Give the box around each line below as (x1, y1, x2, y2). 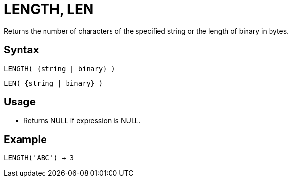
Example (4, 133, 47, 146)
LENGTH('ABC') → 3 (4, 154, 74, 162)
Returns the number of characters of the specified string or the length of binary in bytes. (4, 26, 289, 35)
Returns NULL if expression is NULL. (23, 116, 141, 125)
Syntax (4, 44, 39, 56)
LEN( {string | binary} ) (4, 79, 103, 87)
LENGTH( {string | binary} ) (4, 64, 115, 73)
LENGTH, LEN (4, 1, 94, 18)
